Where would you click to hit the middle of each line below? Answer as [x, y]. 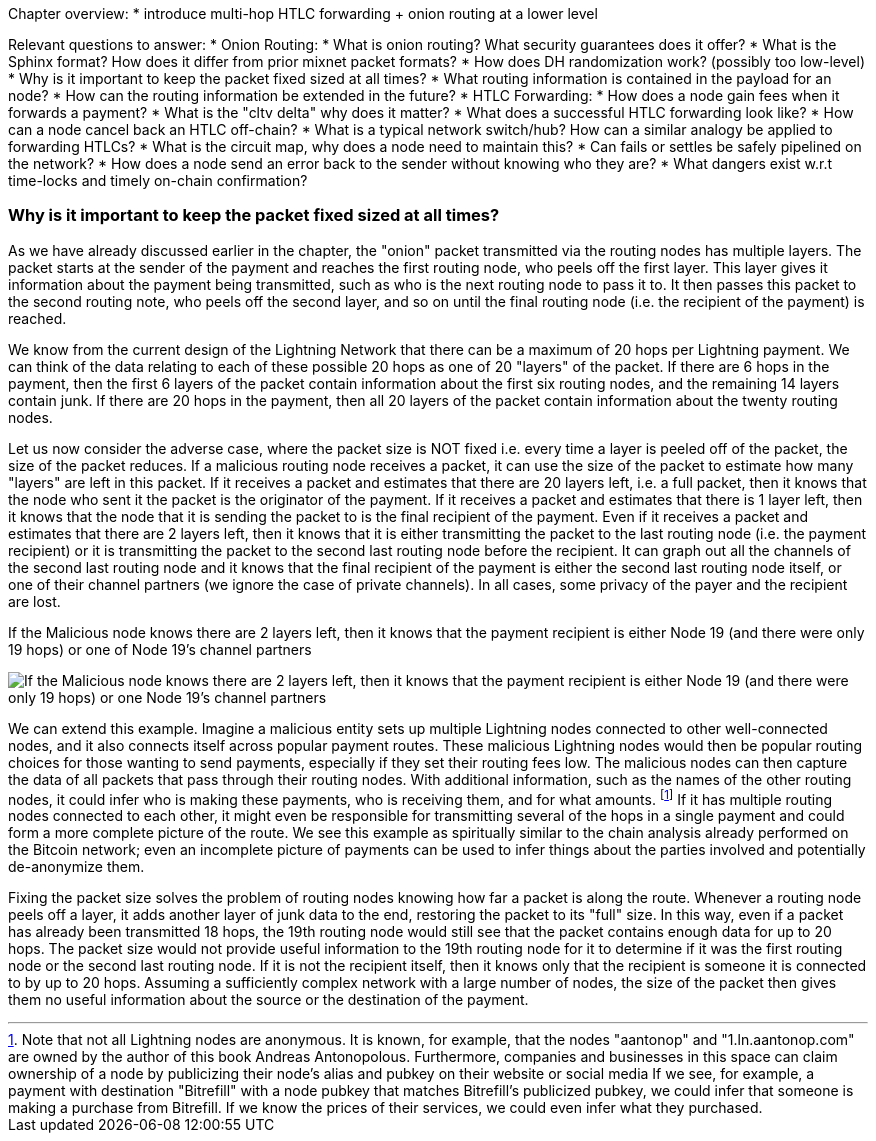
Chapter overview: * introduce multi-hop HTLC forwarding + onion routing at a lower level [303, 13]
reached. [37, 318]
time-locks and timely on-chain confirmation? [158, 180]
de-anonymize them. [76, 867]
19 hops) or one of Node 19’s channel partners [160, 649]
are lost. [34, 601]
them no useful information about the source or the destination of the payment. [268, 1000]
